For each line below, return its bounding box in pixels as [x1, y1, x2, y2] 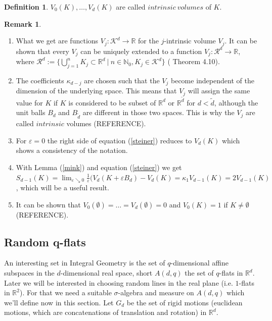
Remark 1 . [4, 18, 41, 29]
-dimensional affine [170, 257, 229, 268]
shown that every [16, 45, 69, 56]
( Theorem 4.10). [167, 56, 220, 67]
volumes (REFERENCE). [66, 118, 146, 129]
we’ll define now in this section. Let [4, 297, 114, 307]
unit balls [16, 107, 46, 118]
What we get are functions [16, 35, 99, 46]
